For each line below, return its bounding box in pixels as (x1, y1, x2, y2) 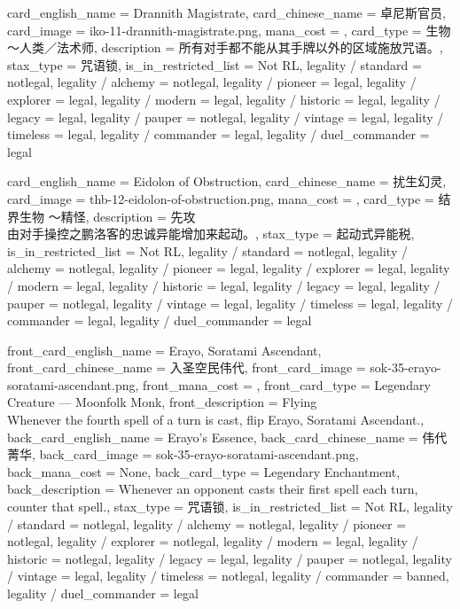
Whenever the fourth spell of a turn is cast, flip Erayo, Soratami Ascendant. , (7, 410, 425, 429)
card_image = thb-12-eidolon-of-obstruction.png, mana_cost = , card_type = (7, 189, 434, 207)
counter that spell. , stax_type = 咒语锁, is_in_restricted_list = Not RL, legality (7, 497, 453, 516)
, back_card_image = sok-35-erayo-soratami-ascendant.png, (32, 445, 359, 464)
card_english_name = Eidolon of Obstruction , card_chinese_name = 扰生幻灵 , (7, 172, 447, 191)
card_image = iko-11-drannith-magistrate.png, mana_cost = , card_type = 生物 (7, 20, 451, 39)
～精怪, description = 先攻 (48, 207, 196, 225)
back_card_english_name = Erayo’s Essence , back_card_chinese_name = (7, 427, 418, 446)
